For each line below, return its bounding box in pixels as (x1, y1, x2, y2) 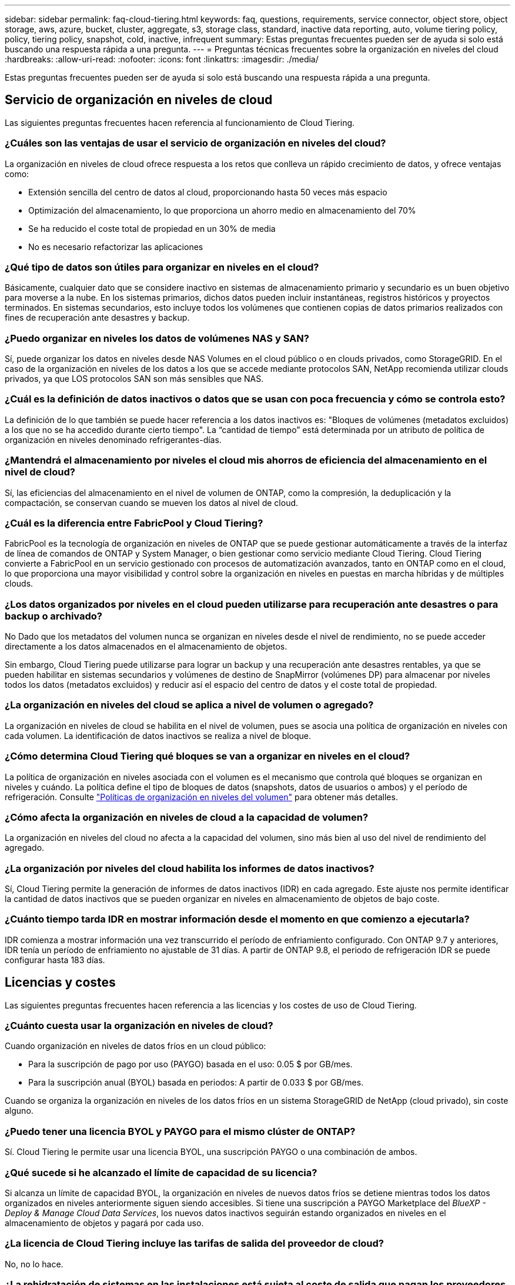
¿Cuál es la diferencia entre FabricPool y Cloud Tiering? (5, 517, 263, 529)
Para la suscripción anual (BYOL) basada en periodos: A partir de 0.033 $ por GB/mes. (28, 1077, 364, 1088)
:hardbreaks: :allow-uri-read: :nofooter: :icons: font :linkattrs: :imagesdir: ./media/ (5, 54, 319, 64)
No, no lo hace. (5, 1259, 63, 1269)
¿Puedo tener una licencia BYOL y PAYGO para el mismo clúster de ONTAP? (5, 1125, 356, 1137)
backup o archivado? (5, 610, 103, 622)
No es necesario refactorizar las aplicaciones (28, 241, 203, 252)
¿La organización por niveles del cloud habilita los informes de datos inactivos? (5, 862, 374, 874)
